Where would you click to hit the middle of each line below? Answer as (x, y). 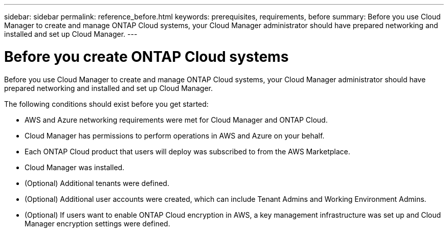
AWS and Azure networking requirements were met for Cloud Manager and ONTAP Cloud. (176, 120)
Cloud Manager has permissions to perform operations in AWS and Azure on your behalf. (175, 135)
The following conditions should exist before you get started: (106, 104)
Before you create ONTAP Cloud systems (147, 56)
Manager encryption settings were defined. (97, 223)
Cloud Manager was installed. (75, 167)
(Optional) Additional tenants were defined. (97, 183)
